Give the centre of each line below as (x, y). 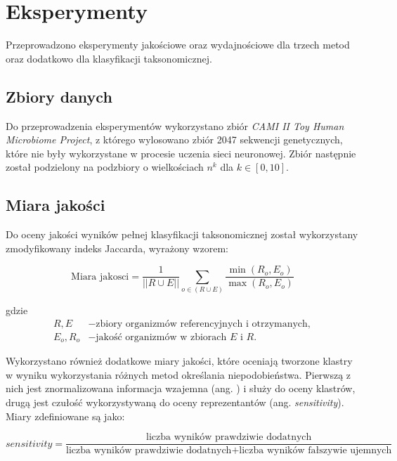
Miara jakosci (100, 277)
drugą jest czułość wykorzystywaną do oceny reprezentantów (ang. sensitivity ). (175, 402)
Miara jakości (56, 205)
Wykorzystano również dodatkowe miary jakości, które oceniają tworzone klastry (179, 361)
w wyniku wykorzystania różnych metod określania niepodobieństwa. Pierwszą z (178, 374)
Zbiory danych (59, 96)
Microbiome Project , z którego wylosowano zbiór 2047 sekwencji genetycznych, (174, 139)
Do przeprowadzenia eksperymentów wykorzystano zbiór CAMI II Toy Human (175, 125)
